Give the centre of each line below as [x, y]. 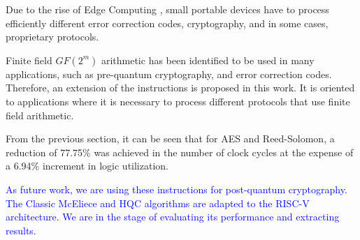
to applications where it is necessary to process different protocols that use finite [178, 101]
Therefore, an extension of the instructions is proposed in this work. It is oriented [180, 88]
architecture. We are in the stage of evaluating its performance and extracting [173, 217]
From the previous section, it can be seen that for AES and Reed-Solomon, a [170, 138]
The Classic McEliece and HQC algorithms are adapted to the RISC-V [158, 203]
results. [21, 230]
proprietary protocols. [52, 37]
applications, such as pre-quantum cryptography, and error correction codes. [169, 74]
